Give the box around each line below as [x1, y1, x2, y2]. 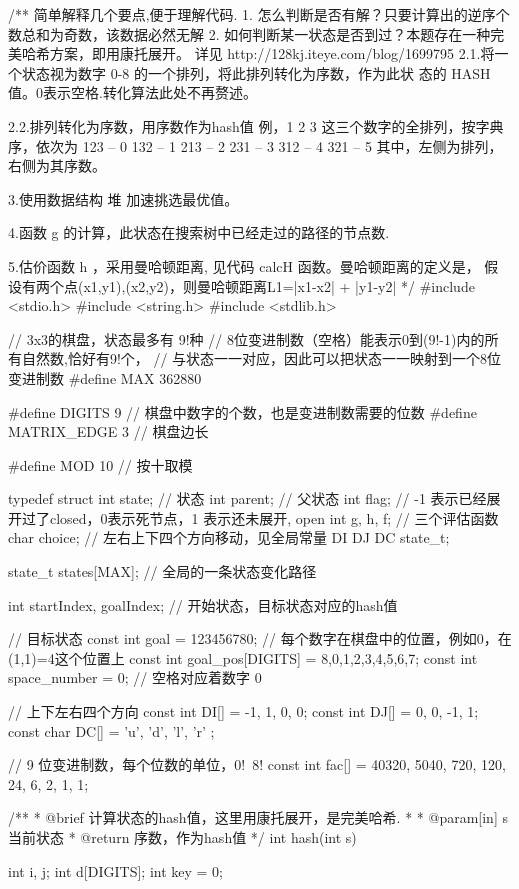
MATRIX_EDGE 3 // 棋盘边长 [8, 421, 209, 442]
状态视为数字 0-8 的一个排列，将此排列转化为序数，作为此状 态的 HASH [21, 62, 491, 83]
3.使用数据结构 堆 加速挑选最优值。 [8, 188, 239, 209]
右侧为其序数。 [8, 155, 106, 176]
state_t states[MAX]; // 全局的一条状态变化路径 [8, 561, 317, 582]
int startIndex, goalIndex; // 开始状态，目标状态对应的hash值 [8, 594, 398, 615]
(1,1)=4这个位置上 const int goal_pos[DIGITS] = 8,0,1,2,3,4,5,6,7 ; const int [8, 647, 478, 668]
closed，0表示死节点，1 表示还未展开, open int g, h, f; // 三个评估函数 [49, 507, 499, 528]
